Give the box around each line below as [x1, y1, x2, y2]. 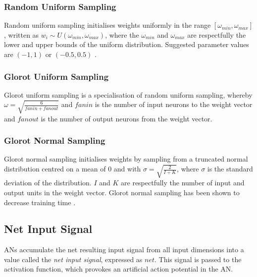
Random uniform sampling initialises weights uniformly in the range [4, 20, 211, 30]
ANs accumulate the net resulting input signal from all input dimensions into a [4, 244, 244, 255]
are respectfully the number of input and [121, 177, 245, 188]
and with [113, 164, 141, 174]
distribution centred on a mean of [4, 164, 106, 174]
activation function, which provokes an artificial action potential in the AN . [4, 264, 233, 274]
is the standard [207, 164, 253, 174]
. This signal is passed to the [154, 254, 242, 264]
